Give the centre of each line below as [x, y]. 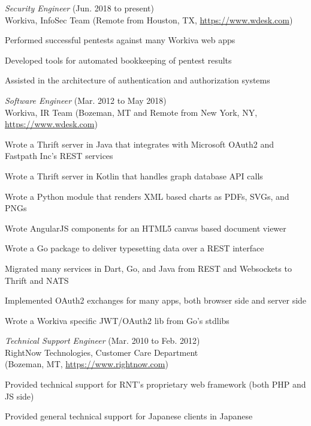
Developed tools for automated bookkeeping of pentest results [118, 60]
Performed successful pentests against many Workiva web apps [120, 40]
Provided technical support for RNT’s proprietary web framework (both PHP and [155, 384]
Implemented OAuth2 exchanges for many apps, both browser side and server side [156, 300]
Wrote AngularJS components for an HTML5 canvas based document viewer [146, 228]
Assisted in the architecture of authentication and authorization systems [138, 80]
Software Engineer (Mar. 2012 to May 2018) [86, 100]
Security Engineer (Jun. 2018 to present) [79, 8]
